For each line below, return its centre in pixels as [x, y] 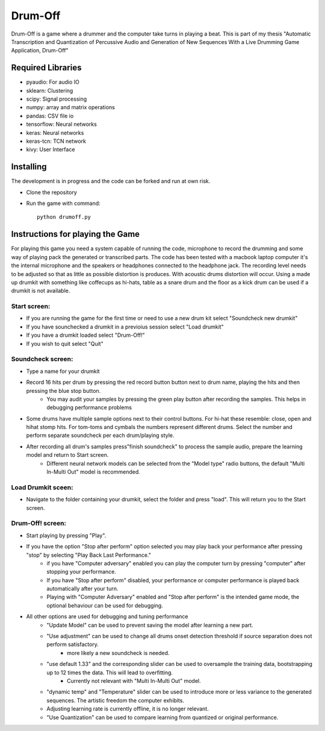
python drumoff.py [64, 217]
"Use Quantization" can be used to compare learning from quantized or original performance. [162, 717]
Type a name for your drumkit [63, 371]
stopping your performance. [82, 572]
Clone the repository [52, 192]
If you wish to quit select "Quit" [65, 344]
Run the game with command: [63, 203]
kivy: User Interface [51, 149]
